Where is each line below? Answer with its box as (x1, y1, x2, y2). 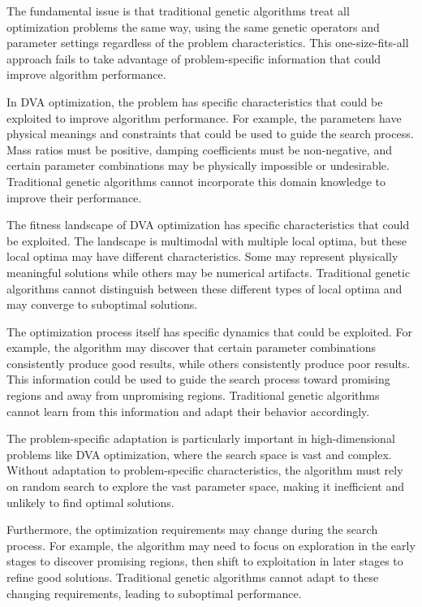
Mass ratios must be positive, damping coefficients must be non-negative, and (6, 141, 392, 158)
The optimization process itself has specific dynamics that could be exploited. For (6, 323, 413, 340)
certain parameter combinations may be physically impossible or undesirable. (6, 157, 390, 174)
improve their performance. (6, 189, 142, 206)
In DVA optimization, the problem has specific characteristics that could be (6, 93, 383, 110)
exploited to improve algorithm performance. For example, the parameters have (6, 109, 402, 126)
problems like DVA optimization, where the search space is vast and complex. (6, 445, 392, 462)
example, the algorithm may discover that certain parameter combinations (6, 339, 376, 356)
